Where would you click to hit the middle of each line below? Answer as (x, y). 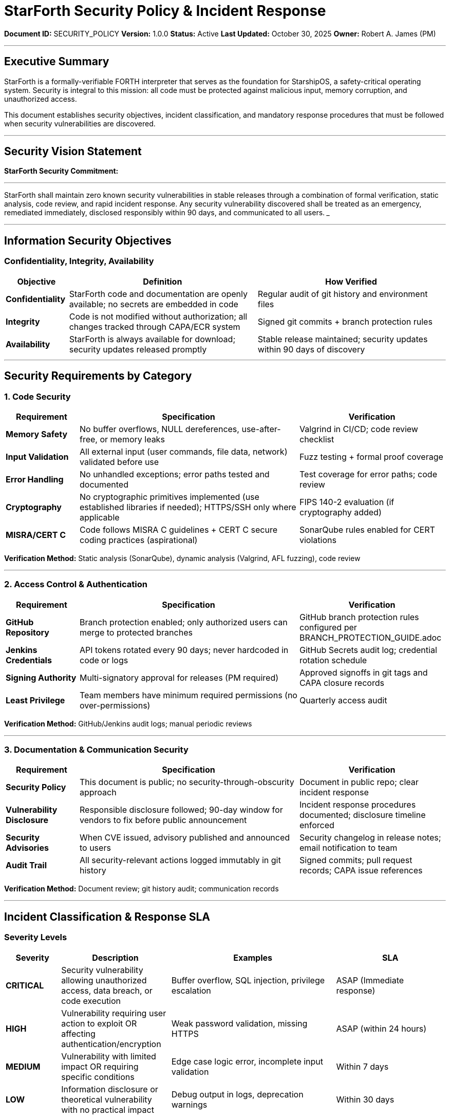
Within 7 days (362, 1066)
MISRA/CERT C (36, 535)
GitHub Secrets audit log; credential (368, 650)
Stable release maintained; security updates (343, 339)
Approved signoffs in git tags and (363, 672)
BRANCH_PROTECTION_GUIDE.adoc (370, 637)
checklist (317, 439)
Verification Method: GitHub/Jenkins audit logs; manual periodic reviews (128, 723)
